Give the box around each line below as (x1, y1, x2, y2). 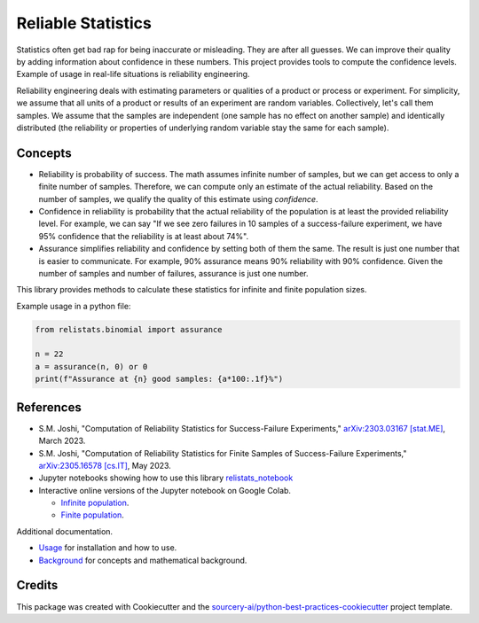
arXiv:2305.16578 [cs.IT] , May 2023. (38, 460, 172, 471)
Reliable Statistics (16, 13, 153, 33)
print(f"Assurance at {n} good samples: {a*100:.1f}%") (35, 374, 284, 385)
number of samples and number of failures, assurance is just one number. (38, 268, 310, 278)
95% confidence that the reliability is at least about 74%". (38, 230, 248, 241)
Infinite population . (60, 497, 130, 509)
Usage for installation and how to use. (38, 542, 177, 553)
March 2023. (38, 435, 86, 447)
